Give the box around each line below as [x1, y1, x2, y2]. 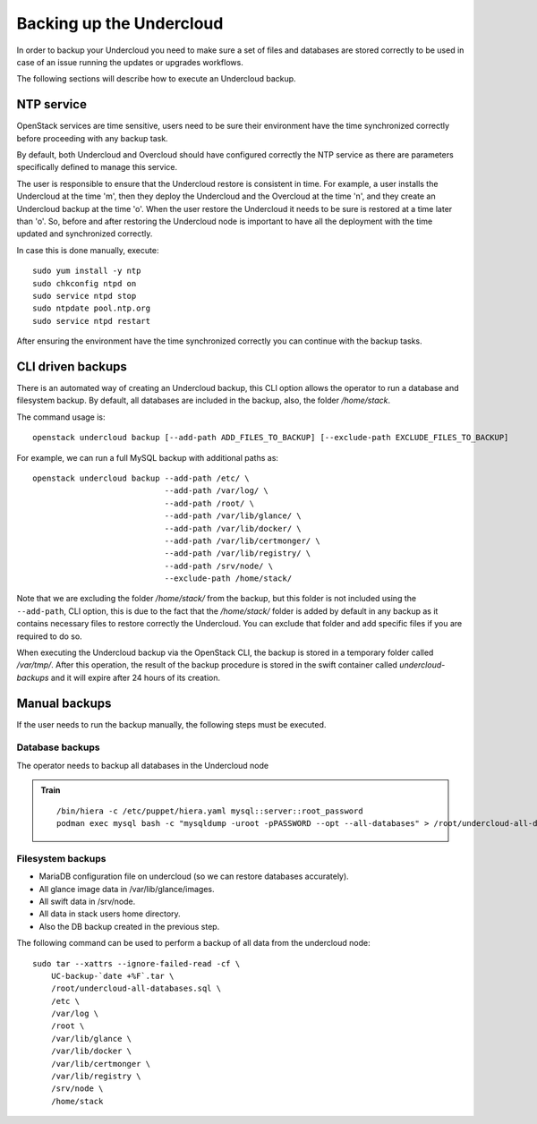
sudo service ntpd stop [32, 291, 137, 301]
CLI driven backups [16, 359, 127, 374]
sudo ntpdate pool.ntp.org [32, 303, 151, 313]
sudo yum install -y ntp [32, 266, 141, 277]
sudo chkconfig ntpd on [32, 278, 137, 288]
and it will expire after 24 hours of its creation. [50, 672, 221, 683]
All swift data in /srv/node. [38, 896, 136, 907]
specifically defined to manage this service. [16, 162, 178, 173]
